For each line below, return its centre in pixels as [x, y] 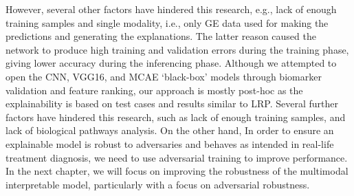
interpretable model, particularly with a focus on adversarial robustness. [158, 184]
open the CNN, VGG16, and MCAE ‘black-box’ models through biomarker [164, 76]
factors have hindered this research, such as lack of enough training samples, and [176, 117]
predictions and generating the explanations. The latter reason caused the [161, 36]
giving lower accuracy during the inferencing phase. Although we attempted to [171, 63]
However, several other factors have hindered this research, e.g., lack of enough [171, 9]
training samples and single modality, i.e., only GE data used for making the [167, 22]
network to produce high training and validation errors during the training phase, [177, 49]
